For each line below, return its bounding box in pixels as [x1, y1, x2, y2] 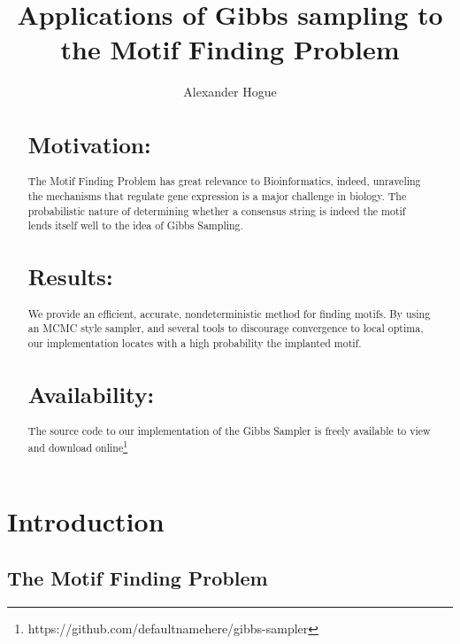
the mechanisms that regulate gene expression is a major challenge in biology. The [27, 189, 407, 204]
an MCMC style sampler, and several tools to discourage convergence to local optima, [27, 321, 424, 336]
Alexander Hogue [183, 82, 277, 101]
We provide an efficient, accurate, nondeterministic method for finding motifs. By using [27, 306, 431, 321]
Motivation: [27, 129, 151, 160]
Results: [27, 261, 113, 292]
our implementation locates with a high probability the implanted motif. [27, 335, 362, 350]
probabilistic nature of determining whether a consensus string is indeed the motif [27, 203, 406, 218]
